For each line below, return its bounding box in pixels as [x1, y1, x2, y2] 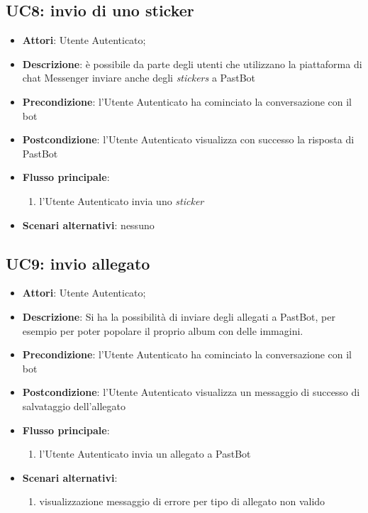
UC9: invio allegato [6, 252, 150, 274]
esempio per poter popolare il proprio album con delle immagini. [22, 323, 303, 338]
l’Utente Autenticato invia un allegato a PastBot [39, 446, 251, 461]
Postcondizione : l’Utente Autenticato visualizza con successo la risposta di [22, 132, 355, 147]
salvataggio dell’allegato [22, 398, 126, 413]
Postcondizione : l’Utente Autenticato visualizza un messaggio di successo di [22, 385, 360, 399]
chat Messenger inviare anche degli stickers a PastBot [22, 70, 256, 85]
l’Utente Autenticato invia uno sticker [39, 193, 204, 208]
